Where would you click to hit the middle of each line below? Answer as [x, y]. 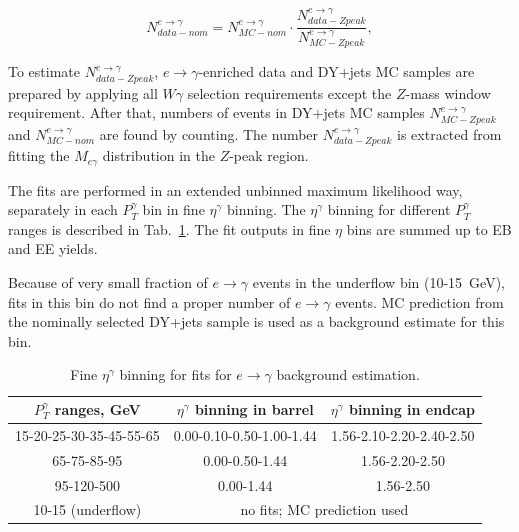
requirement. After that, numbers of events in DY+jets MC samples [216, 112]
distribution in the [158, 155]
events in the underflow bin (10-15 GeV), [378, 282]
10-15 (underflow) [87, 509]
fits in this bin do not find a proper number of [149, 301]
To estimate [44, 71]
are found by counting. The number [209, 133]
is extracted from [449, 133]
